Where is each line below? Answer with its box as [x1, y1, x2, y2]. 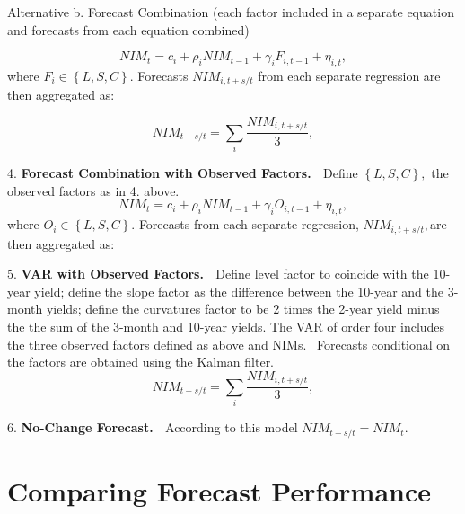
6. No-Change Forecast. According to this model [7, 418, 298, 437]
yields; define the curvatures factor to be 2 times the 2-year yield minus [46, 299, 440, 318]
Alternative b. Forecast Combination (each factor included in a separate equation [7, 3, 454, 21]
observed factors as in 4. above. [7, 181, 180, 199]
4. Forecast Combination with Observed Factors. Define [7, 164, 358, 182]
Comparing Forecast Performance [7, 472, 432, 509]
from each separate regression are [258, 66, 441, 84]
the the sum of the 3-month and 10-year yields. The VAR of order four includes [7, 317, 445, 336]
